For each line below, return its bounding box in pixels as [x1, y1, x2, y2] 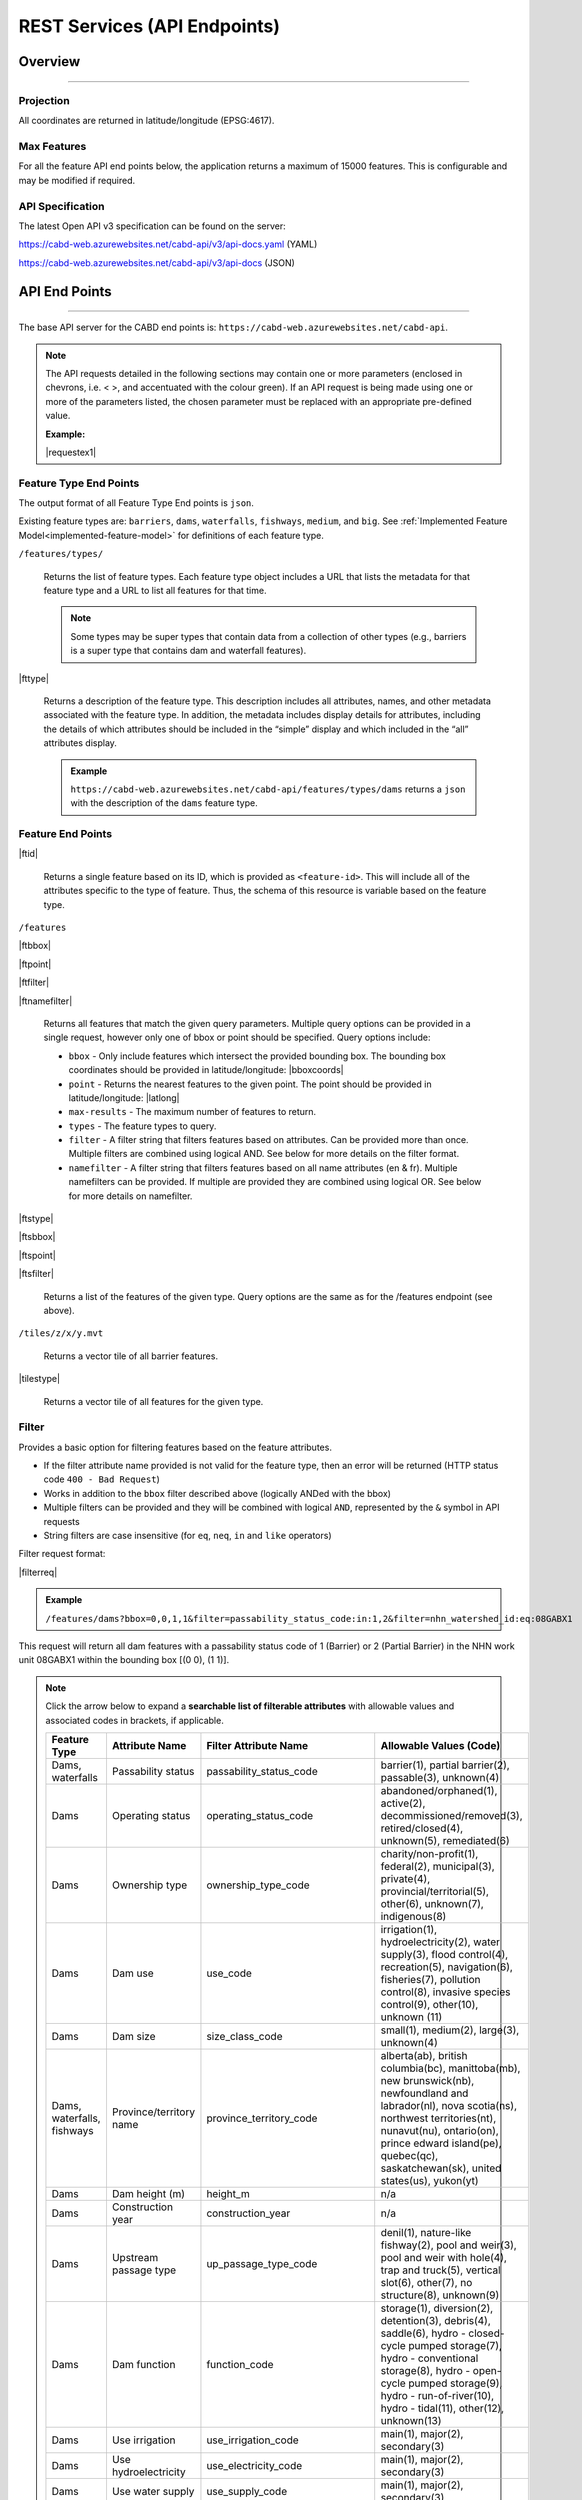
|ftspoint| [18, 1249, 57, 1261]
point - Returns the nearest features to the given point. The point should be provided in [68, 1078, 432, 1090]
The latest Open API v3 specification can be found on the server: [18, 220, 286, 232]
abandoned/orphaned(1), [380, 1783, 498, 1797]
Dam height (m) [111, 2186, 185, 2200]
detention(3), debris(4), [380, 2313, 492, 2327]
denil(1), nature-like [380, 2225, 472, 2239]
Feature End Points [18, 827, 113, 841]
